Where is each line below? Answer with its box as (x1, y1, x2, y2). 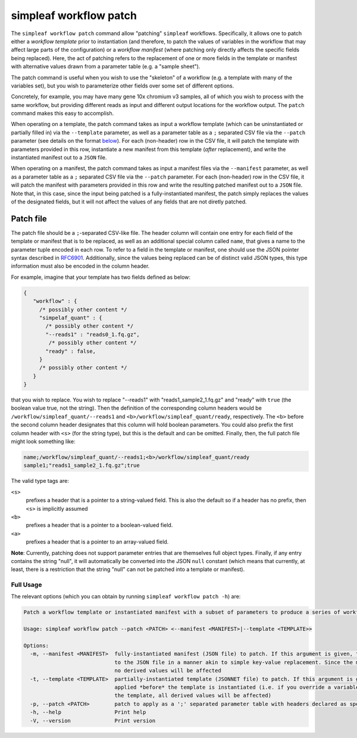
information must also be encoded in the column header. (11, 262, 150, 270)
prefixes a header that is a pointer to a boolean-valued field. (26, 522, 173, 529)
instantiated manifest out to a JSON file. (11, 154, 107, 161)
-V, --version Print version (30, 717, 156, 724)
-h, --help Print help (30, 709, 146, 716)
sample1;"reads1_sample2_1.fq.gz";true (23, 462, 140, 469)
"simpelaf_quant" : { (39, 314, 102, 321)
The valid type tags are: (11, 478, 70, 485)
